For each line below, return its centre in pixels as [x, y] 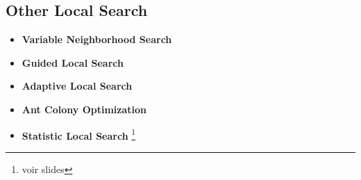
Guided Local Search [73, 62]
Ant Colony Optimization [84, 109]
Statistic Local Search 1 [79, 134]
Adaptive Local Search [77, 86]
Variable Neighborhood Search [97, 39]
